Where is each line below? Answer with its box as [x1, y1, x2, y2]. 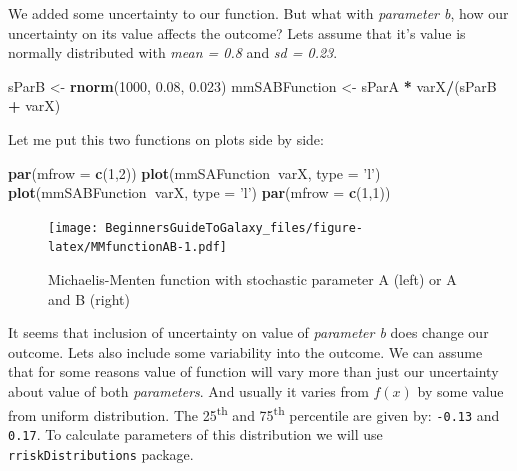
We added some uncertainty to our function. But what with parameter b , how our [8, 3, 509, 23]
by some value [417, 381, 504, 402]
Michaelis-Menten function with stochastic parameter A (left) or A [48, 269, 457, 290]
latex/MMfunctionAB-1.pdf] [48, 240, 227, 255]
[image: [48, 220, 99, 235]
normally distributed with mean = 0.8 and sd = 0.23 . [8, 42, 338, 63]
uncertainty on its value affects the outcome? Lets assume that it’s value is [8, 22, 466, 43]
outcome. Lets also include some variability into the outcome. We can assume [8, 341, 483, 362]
